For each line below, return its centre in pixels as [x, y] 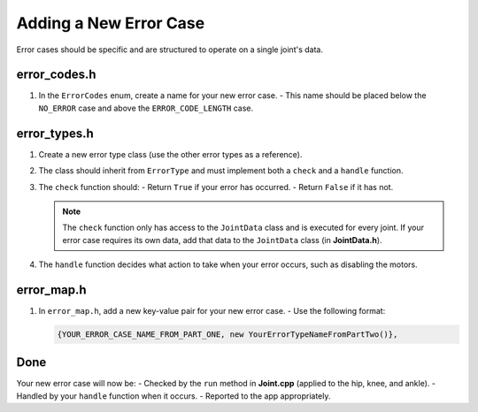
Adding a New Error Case [111, 23]
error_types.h [55, 133]
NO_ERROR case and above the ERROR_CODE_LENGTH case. [146, 108]
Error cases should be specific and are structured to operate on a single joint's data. [170, 50]
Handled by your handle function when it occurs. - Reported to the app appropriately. [173, 396]
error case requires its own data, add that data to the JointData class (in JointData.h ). [222, 240]
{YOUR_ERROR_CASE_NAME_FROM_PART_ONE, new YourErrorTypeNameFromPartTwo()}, [227, 334]
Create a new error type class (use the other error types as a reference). [170, 154]
